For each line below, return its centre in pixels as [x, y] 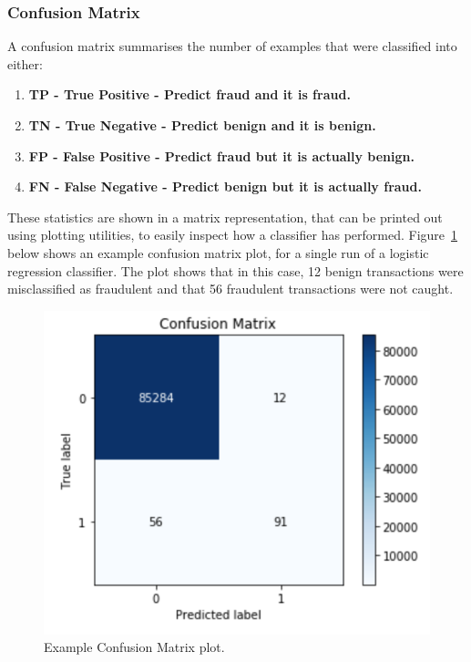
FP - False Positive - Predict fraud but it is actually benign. [221, 155]
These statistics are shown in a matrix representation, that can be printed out [225, 217]
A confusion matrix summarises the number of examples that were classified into [232, 46]
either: [25, 63]
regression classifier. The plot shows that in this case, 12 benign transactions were [235, 270]
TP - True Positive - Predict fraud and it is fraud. [189, 94]
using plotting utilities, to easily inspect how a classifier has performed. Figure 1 [233, 235]
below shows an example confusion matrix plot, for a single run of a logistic [218, 252]
